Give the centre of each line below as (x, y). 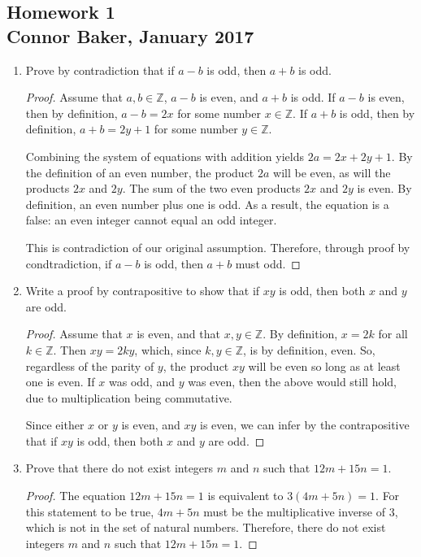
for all (393, 334)
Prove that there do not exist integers (119, 468)
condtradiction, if (69, 263)
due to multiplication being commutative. (129, 397)
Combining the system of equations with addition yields (165, 156)
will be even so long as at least (324, 366)
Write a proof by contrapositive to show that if (143, 291)
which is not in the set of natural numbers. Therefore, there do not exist (206, 527)
